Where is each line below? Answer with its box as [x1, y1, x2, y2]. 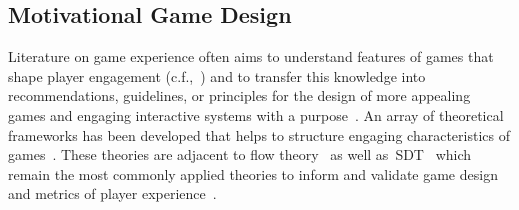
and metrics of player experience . [8, 183, 217, 204]
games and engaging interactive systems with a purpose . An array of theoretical [8, 104, 504, 125]
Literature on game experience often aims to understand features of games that [8, 46, 494, 67]
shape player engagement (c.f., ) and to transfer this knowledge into [8, 65, 426, 86]
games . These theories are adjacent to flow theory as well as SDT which [8, 144, 472, 165]
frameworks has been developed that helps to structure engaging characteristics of [8, 124, 510, 145]
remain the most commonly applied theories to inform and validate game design [8, 163, 498, 184]
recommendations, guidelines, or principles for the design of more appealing [8, 85, 471, 106]
